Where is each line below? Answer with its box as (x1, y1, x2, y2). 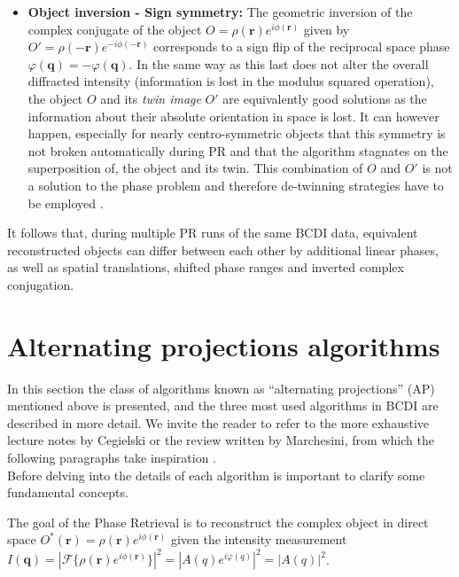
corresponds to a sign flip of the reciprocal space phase (153, 37, 450, 56)
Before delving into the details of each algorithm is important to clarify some (7, 465, 425, 484)
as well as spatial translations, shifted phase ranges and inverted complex (7, 258, 404, 277)
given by (303, 19, 350, 38)
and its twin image (100, 89, 201, 107)
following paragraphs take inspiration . (7, 448, 216, 466)
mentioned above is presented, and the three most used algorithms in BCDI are (7, 396, 439, 415)
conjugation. (7, 275, 74, 293)
